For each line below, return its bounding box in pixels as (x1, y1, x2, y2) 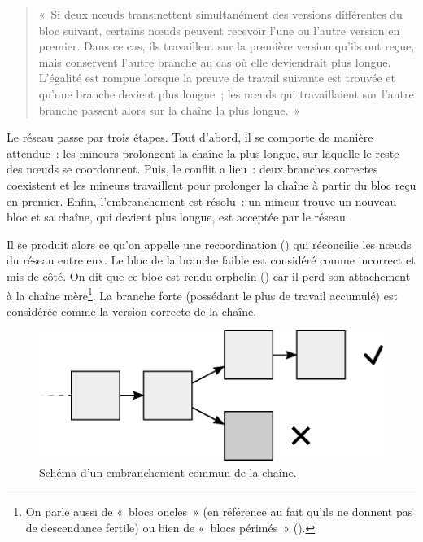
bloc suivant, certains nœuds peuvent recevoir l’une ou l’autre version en (38, 21, 400, 38)
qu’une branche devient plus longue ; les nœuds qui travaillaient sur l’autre (38, 85, 414, 102)
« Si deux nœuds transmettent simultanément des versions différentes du (38, 6, 403, 22)
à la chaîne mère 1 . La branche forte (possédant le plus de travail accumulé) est (7, 284, 398, 304)
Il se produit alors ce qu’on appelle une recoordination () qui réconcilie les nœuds (7, 235, 412, 252)
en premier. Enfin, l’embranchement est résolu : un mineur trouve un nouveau (7, 192, 397, 209)
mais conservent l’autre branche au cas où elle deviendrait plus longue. (38, 53, 391, 70)
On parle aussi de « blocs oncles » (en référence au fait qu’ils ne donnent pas (25, 503, 413, 520)
